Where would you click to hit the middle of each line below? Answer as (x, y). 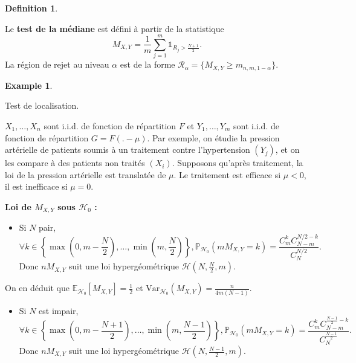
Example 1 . (29, 85)
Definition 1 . (31, 8)
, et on (287, 149)
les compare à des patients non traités (75, 163)
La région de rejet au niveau (57, 64)
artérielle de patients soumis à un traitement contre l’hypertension (128, 149)
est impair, (59, 310)
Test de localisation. (42, 105)
